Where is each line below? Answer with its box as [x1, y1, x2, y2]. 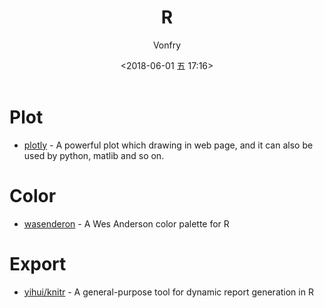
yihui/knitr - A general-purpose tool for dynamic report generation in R [23, 286, 314, 298]
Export [9, 252, 67, 275]
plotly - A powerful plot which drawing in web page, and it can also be [23, 139, 314, 151]
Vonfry [152, 39, 182, 51]
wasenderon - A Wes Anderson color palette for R [23, 217, 230, 230]
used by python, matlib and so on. [23, 149, 165, 161]
